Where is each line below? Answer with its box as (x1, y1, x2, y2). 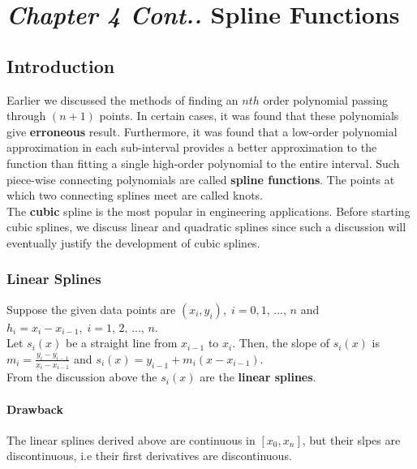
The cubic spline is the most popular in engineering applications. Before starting (6, 202, 411, 219)
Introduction (6, 53, 115, 78)
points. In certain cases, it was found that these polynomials (99, 107, 399, 124)
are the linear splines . (200, 368, 316, 385)
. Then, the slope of (232, 334, 330, 351)
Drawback (6, 400, 63, 417)
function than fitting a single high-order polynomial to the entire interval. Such (6, 154, 400, 171)
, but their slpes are (302, 431, 401, 448)
